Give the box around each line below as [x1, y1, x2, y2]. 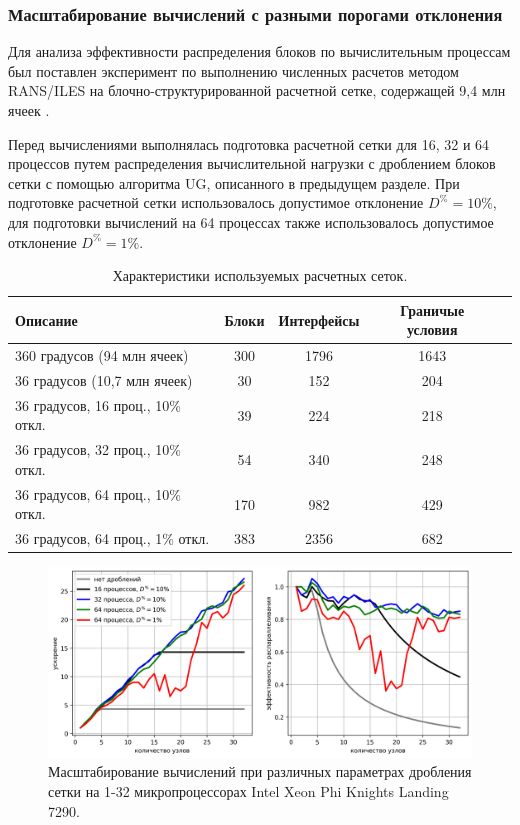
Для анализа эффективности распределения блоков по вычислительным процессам [8, 41, 511, 62]
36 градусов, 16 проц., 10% [15, 394, 181, 415]
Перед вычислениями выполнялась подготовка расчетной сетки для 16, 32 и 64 [8, 133, 490, 154]
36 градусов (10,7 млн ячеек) [15, 370, 193, 391]
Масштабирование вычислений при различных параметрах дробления [48, 761, 472, 782]
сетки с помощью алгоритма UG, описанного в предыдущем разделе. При [8, 172, 460, 193]
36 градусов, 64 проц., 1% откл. [15, 528, 210, 549]
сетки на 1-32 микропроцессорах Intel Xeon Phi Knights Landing [48, 780, 449, 801]
